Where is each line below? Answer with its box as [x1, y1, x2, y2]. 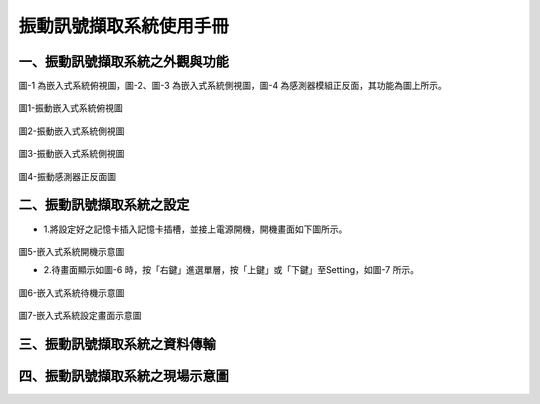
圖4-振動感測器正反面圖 [18, 170, 117, 182]
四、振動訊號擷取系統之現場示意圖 [18, 367, 229, 384]
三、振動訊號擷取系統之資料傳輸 [18, 335, 216, 352]
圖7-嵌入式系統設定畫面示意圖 [18, 310, 142, 322]
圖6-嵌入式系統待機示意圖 [18, 286, 125, 299]
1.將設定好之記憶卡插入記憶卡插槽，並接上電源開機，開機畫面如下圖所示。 [43, 223, 348, 235]
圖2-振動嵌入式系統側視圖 [18, 125, 125, 137]
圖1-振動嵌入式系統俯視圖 [18, 102, 124, 114]
